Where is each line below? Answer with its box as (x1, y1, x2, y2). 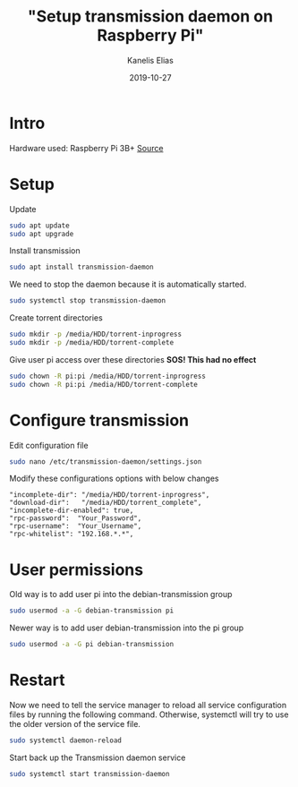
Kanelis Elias (126, 55, 175, 65)
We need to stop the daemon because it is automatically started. (9, 279, 247, 290)
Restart (9, 670, 65, 690)
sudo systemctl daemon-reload (9, 736, 123, 745)
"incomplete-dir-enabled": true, (9, 506, 134, 516)
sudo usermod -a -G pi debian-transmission (9, 640, 175, 649)
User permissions (9, 560, 144, 579)
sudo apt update (9, 221, 70, 230)
